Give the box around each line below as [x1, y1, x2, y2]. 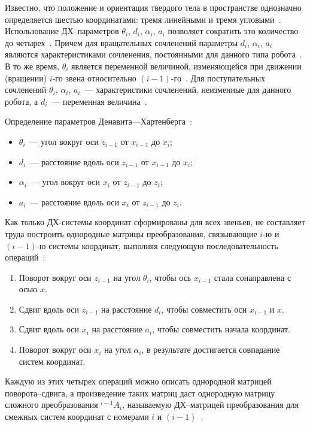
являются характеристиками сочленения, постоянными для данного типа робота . [5, 48, 302, 60]
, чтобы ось [149, 271, 192, 283]
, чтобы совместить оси [161, 302, 247, 315]
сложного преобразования [5, 398, 98, 411]
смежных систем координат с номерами [5, 410, 149, 423]
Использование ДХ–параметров [5, 25, 119, 37]
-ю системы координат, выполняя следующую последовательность [37, 239, 278, 252]
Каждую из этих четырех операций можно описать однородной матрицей [5, 375, 272, 387]
